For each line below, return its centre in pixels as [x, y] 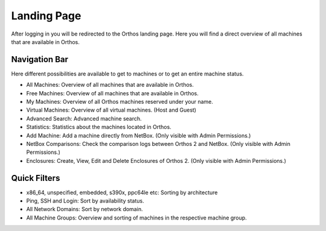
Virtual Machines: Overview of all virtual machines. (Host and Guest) [111, 110]
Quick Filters [36, 178]
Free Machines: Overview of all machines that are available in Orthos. [113, 93]
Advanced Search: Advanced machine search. [84, 118]
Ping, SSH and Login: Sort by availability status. [85, 201]
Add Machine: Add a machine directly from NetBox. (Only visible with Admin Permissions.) [139, 135]
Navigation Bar [40, 59]
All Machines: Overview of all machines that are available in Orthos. [110, 85]
